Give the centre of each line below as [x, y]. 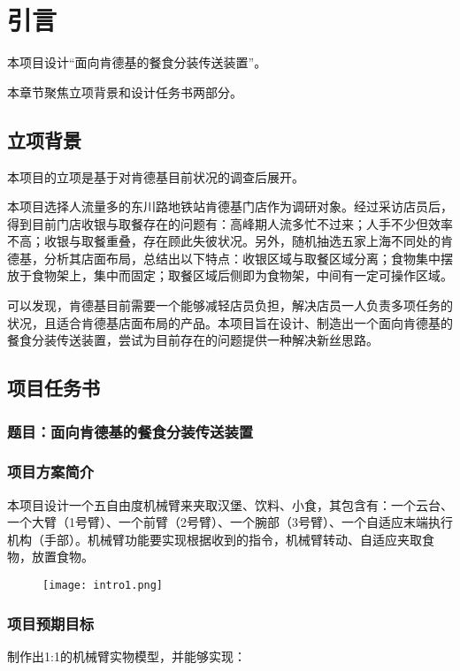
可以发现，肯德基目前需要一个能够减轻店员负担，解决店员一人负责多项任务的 [230, 305]
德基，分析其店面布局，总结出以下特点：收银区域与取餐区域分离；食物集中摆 [230, 258]
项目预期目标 [51, 623]
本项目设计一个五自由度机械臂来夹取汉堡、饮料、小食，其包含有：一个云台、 [230, 504]
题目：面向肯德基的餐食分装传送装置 [130, 431]
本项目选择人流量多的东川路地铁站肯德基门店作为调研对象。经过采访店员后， [230, 206]
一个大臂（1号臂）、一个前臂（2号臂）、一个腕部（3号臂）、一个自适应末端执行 [230, 522]
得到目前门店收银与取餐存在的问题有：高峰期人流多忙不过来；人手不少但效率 [230, 223]
